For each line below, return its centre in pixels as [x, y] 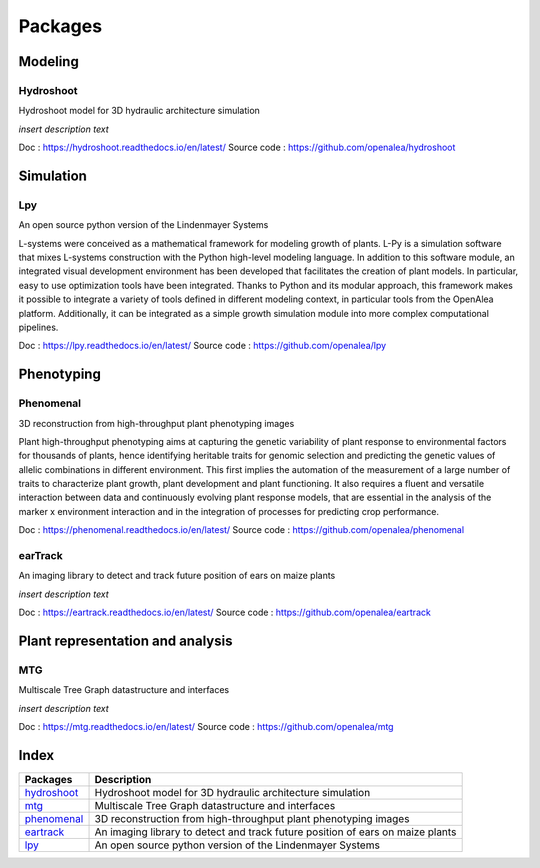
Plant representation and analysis [125, 641]
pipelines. [38, 327]
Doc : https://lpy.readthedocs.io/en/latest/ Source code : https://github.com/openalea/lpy [202, 346]
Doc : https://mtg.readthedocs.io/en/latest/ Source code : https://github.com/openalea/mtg [206, 727]
